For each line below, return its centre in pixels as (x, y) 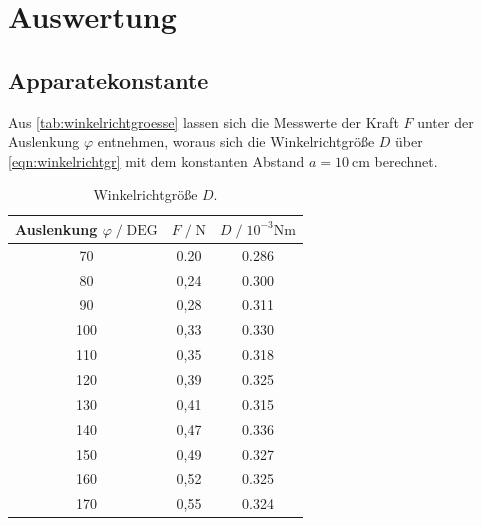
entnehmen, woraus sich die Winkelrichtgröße (236, 141)
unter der (445, 121)
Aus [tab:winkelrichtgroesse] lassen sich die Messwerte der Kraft (203, 121)
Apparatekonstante (108, 79)
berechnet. (406, 160)
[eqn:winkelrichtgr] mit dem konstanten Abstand (156, 160)
